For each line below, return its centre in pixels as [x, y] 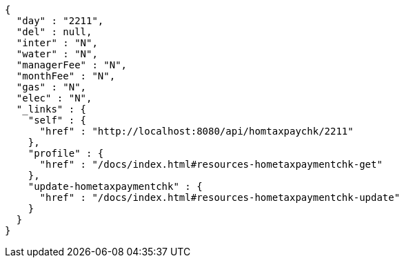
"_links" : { [51, 109]
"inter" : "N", [57, 43]
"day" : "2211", [60, 21]
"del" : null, [54, 32]
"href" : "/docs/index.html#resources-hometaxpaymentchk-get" [211, 164]
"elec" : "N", [54, 98]
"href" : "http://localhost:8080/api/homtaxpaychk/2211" [196, 131]
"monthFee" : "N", [66, 76]
